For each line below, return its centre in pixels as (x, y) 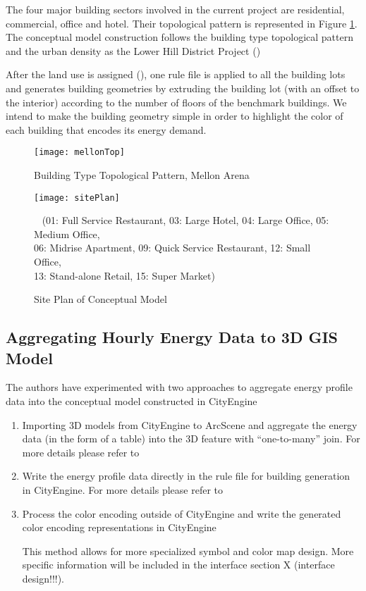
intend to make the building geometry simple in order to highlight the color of (175, 116)
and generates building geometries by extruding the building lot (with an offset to (183, 88)
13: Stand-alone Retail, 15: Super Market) (124, 275)
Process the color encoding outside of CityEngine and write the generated (182, 513)
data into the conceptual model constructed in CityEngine (132, 401)
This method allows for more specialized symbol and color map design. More (188, 550)
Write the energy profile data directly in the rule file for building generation (186, 476)
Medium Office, (67, 234)
